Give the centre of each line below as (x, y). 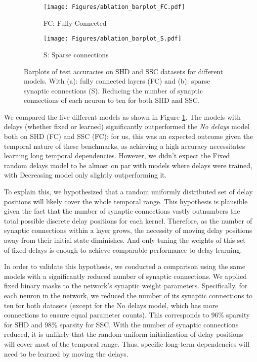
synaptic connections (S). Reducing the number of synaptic (113, 90)
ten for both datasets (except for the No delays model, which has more (111, 305)
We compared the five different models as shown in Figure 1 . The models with (122, 116)
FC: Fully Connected (75, 23)
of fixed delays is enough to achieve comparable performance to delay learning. (123, 249)
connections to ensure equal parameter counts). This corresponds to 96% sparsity (127, 315)
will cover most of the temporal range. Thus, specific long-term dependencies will (127, 343)
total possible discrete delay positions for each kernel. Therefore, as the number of (128, 220)
